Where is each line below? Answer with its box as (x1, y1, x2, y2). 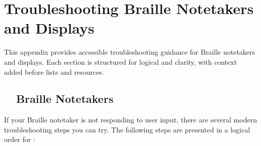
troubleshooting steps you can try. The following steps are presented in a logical (4, 124, 250, 134)
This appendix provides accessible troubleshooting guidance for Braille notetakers (4, 47, 255, 57)
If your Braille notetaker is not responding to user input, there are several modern (4, 114, 257, 125)
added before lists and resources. (4, 66, 104, 77)
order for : (4, 134, 35, 144)
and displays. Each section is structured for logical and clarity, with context (4, 56, 237, 67)
